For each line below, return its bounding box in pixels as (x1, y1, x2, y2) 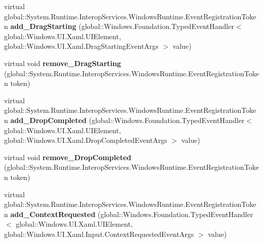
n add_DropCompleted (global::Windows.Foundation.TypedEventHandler (4, 114, 245, 125)
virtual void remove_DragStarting (4, 57, 121, 68)
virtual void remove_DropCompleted (4, 151, 131, 162)
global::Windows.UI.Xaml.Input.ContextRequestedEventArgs (4, 228, 194, 239)
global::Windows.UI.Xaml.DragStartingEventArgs (4, 41, 159, 51)
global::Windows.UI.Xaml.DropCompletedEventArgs (4, 135, 167, 145)
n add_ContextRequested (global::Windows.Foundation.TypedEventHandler (4, 208, 253, 219)
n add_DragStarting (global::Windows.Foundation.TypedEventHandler (4, 21, 234, 32)
